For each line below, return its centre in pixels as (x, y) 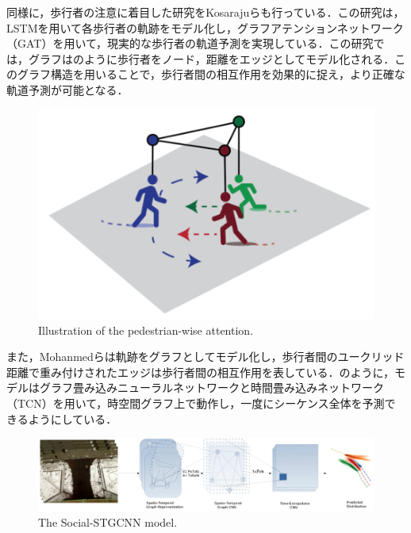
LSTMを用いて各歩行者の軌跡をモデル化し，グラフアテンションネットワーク (205, 27)
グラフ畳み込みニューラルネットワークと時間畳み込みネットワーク (211, 387)
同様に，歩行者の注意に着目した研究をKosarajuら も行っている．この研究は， (205, 12)
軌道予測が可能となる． (67, 89)
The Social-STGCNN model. (108, 521)
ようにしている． (73, 418)
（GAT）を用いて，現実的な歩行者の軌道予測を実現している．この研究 (190, 43)
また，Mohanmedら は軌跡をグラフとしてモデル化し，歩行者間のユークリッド (205, 357)
